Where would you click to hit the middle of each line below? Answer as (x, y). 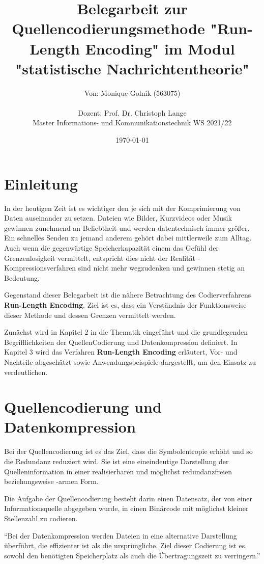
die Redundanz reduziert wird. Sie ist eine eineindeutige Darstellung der (116, 461)
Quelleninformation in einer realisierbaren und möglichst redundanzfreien (118, 471)
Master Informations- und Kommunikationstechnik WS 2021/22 (132, 123)
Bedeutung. (22, 277)
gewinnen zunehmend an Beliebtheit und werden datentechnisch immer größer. (127, 227)
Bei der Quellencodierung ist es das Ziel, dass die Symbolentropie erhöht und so (128, 451)
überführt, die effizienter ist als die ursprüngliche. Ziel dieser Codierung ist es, (126, 545)
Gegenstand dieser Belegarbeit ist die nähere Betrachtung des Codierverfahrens (128, 295)
